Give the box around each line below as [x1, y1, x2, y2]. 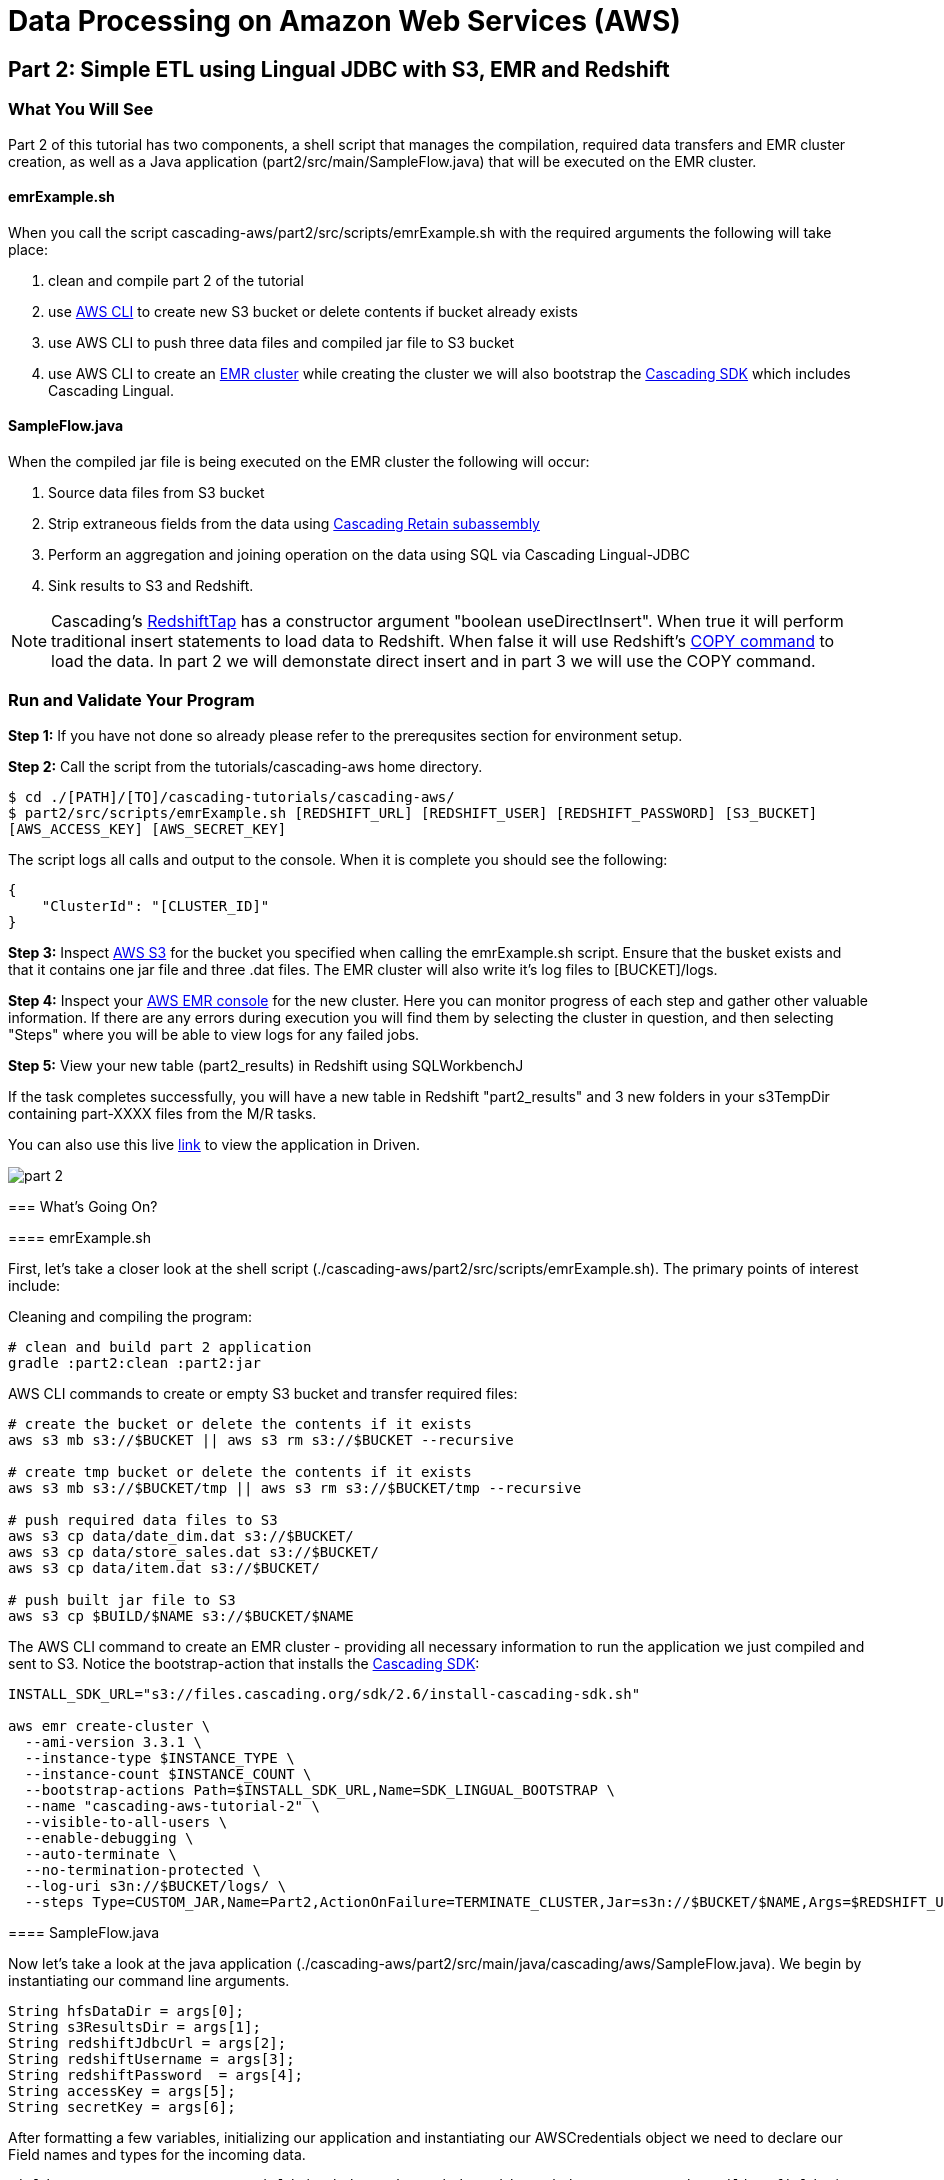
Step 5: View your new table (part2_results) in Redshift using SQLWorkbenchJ [8, 1056, 524, 1074]
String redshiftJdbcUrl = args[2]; [8, 2034, 287, 2051]
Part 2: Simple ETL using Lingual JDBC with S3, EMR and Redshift [8, 56, 670, 82]
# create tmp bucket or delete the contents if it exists [8, 1463, 472, 1480]
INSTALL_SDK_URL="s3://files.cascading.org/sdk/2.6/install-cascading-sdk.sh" [8, 1685, 641, 1702]
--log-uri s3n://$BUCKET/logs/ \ [24, 1877, 287, 1894]
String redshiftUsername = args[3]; [8, 2050, 295, 2067]
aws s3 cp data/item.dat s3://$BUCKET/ [8, 1559, 320, 1576]
